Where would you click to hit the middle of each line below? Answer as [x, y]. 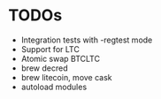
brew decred [44, 68]
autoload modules [54, 87]
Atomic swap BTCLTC [61, 58]
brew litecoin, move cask [66, 77]
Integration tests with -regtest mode [87, 40]
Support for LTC [50, 49]
